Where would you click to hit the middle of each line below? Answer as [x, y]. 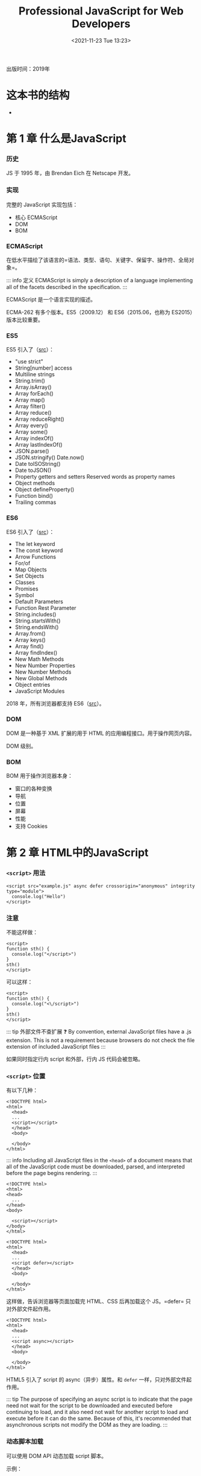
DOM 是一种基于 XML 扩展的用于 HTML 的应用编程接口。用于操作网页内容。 [101, 733]
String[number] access [43, 368]
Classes [25, 582]
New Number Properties [45, 665]
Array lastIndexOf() [39, 445]
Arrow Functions [35, 557]
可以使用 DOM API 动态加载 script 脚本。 [57, 1456]
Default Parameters [39, 601]
